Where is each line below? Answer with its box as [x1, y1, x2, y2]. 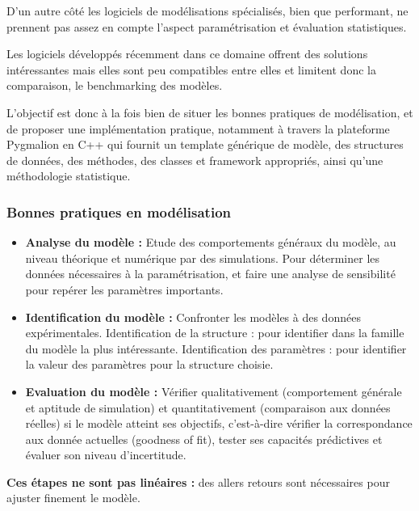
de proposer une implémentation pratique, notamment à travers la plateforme [6, 120, 390, 137]
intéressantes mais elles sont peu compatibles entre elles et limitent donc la [6, 61, 376, 78]
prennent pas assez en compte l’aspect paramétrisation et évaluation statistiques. [6, 18, 407, 35]
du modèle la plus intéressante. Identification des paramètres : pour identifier [25, 340, 407, 357]
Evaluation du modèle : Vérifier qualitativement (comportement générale [25, 382, 402, 399]
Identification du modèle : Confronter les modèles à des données [25, 308, 361, 325]
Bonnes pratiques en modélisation [6, 201, 232, 222]
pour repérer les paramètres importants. [25, 281, 224, 298]
